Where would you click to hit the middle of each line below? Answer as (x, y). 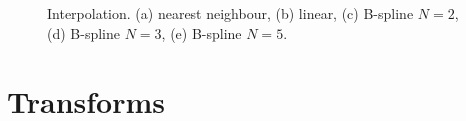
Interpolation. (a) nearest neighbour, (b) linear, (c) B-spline (230, 13)
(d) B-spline (83, 32)
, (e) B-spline (201, 32)
